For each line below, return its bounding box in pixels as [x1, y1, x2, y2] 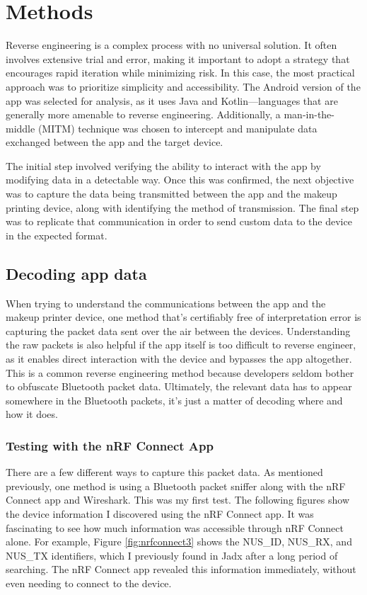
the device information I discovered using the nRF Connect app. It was [6, 506, 314, 521]
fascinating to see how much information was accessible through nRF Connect [6, 520, 344, 535]
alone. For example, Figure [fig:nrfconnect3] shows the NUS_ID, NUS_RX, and [6, 534, 352, 549]
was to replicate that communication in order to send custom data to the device [6, 214, 352, 229]
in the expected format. [6, 227, 107, 242]
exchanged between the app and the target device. [6, 135, 223, 149]
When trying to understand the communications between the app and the [6, 295, 326, 310]
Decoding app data [6, 262, 147, 284]
